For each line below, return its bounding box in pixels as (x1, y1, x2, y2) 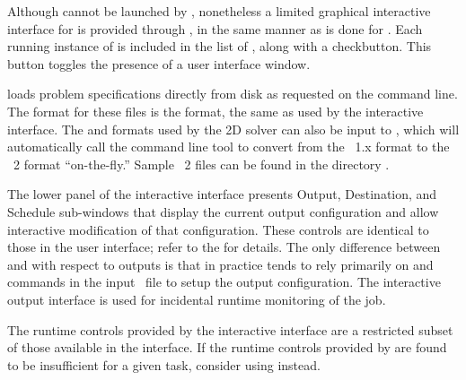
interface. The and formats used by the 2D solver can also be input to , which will (7, 119, 460, 138)
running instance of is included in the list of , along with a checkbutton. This (7, 37, 432, 56)
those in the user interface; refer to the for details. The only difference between (7, 237, 441, 256)
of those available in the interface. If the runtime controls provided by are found (7, 338, 447, 357)
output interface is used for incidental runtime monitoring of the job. (7, 289, 386, 308)
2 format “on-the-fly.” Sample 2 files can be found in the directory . (13, 154, 390, 173)
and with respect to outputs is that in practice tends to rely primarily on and (7, 255, 434, 273)
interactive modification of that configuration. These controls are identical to (7, 220, 429, 238)
